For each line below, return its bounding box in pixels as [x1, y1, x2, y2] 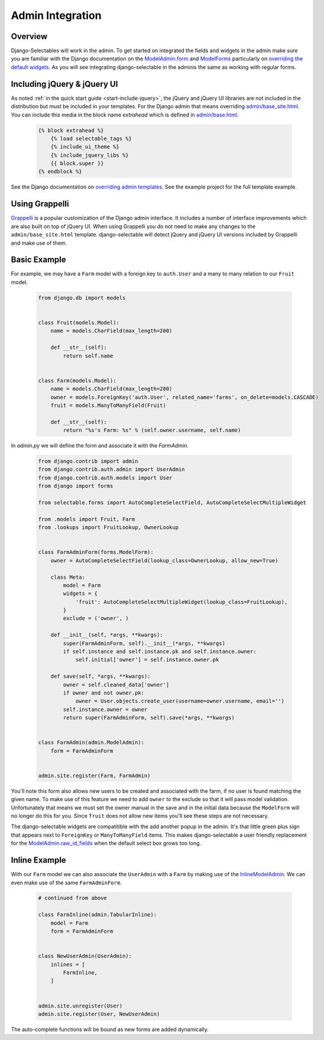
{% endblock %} [38, 169, 82, 175]
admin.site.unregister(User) [38, 1002, 123, 1009]
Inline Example [11, 855, 66, 866]
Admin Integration [11, 9, 102, 22]
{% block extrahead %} [38, 127, 104, 134]
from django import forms [38, 482, 114, 490]
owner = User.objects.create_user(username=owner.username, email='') [75, 698, 285, 705]
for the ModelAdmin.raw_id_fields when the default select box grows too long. [11, 840, 201, 847]
